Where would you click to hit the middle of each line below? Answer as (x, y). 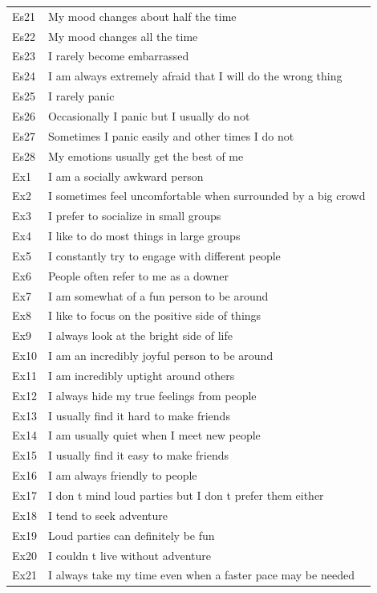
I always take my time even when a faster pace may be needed (201, 575)
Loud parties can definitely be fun (131, 535)
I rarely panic (81, 96)
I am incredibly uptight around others (141, 375)
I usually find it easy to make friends (138, 455)
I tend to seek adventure (107, 515)
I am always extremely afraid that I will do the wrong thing (195, 76)
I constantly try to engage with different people (164, 255)
